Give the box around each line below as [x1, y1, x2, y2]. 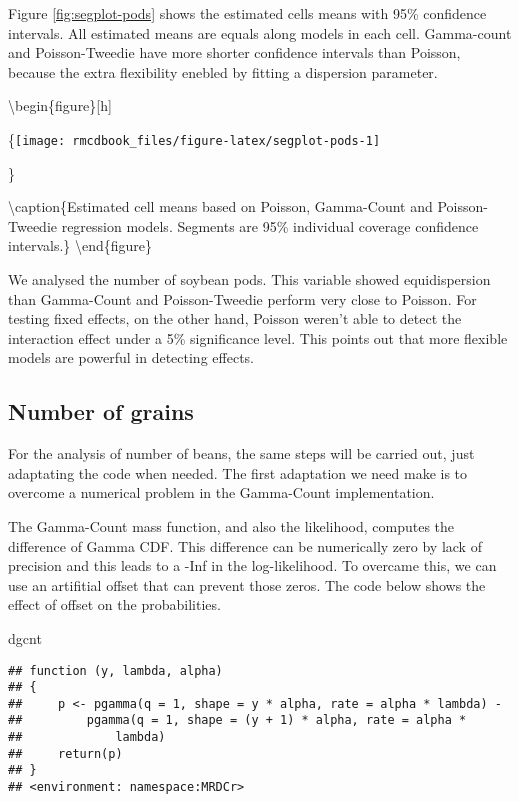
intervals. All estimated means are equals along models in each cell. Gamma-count [8, 22, 512, 43]
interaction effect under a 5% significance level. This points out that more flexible [8, 327, 508, 348]
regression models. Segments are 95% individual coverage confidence [61, 215, 479, 236]
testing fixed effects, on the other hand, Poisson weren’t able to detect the [8, 308, 462, 329]
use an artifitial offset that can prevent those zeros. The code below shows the [8, 574, 486, 595]
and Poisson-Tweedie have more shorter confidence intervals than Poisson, [8, 42, 461, 63]
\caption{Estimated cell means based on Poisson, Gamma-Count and [8, 196, 433, 217]
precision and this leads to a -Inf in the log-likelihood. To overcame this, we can [8, 555, 497, 576]
